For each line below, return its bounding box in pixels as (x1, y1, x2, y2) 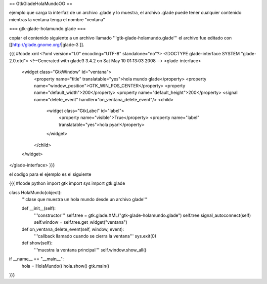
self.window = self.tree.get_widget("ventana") (34, 219, 128, 225)
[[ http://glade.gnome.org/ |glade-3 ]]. (9, 41, 85, 47)
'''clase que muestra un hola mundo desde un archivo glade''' (21, 196, 148, 202)
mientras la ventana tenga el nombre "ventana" (9, 16, 106, 22)
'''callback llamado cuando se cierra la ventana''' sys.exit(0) (34, 233, 157, 239)
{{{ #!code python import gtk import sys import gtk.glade (9, 180, 126, 186)
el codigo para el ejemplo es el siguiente (9, 171, 91, 177)
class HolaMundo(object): (9, 189, 62, 195)
